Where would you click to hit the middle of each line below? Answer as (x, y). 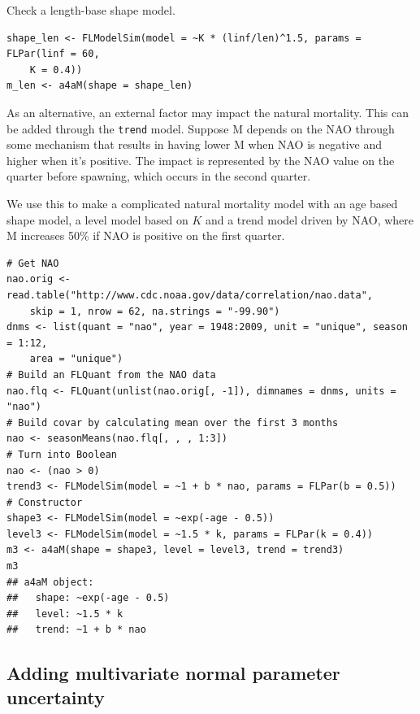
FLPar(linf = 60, (53, 54)
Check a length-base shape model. (91, 10)
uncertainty (56, 697)
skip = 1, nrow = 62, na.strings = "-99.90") (155, 311)
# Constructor (45, 502)
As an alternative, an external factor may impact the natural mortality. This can (208, 112)
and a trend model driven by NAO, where (309, 219)
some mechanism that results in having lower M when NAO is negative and (195, 144)
